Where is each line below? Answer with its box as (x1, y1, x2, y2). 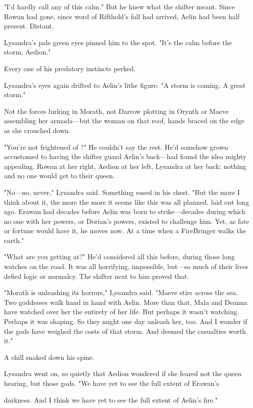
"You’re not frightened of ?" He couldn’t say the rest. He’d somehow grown (4, 141, 229, 152)
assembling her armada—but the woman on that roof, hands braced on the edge (4, 115, 245, 126)
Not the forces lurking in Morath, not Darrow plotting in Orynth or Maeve (4, 106, 229, 116)
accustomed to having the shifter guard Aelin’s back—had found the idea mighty (4, 151, 247, 162)
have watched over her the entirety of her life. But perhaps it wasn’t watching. (4, 306, 239, 317)
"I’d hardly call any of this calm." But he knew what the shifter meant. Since (4, 1, 235, 11)
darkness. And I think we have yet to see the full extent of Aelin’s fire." (4, 394, 218, 405)
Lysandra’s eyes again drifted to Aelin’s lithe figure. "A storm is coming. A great (4, 80, 246, 90)
